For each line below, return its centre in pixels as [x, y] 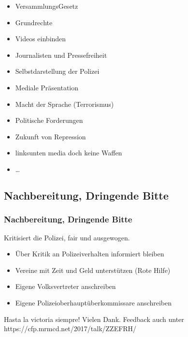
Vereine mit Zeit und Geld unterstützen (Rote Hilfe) [93, 270]
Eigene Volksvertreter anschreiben [65, 286]
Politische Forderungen [49, 120]
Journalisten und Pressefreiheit [61, 55]
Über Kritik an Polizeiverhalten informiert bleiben [90, 254]
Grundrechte [34, 22]
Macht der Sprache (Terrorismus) [65, 104]
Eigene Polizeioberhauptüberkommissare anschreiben [93, 302]
